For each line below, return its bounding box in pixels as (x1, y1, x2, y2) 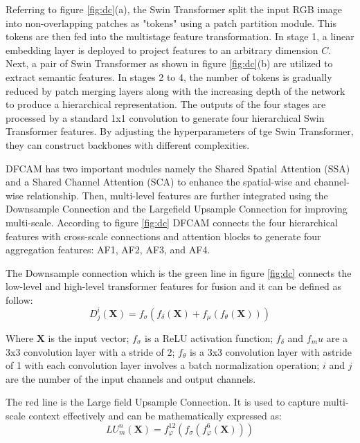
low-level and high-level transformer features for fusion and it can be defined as (6, 279, 342, 293)
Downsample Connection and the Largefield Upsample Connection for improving (6, 201, 348, 216)
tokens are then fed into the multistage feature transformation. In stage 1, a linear (6, 29, 354, 44)
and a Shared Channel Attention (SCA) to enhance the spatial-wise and (6, 174, 312, 189)
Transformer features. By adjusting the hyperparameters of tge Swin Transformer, (6, 124, 354, 138)
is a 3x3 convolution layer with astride (189, 344, 352, 359)
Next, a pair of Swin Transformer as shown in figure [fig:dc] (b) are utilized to (6, 56, 333, 71)
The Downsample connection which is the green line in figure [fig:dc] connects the (6, 265, 352, 280)
